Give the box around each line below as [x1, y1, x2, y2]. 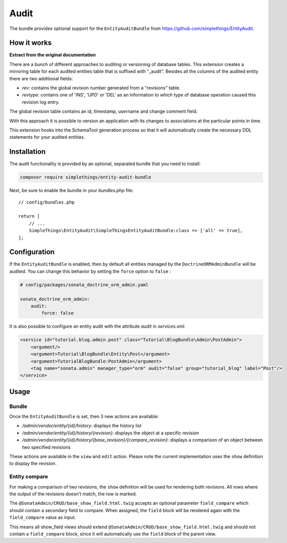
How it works [9, 39, 52, 47]
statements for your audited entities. [9, 134, 85, 140]
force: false [41, 310, 74, 316]
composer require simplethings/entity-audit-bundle [20, 174, 152, 180]
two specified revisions [22, 444, 71, 450]
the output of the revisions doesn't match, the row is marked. [9, 491, 137, 497]
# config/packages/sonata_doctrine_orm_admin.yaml [20, 282, 149, 288]
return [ [18, 213, 40, 219]
